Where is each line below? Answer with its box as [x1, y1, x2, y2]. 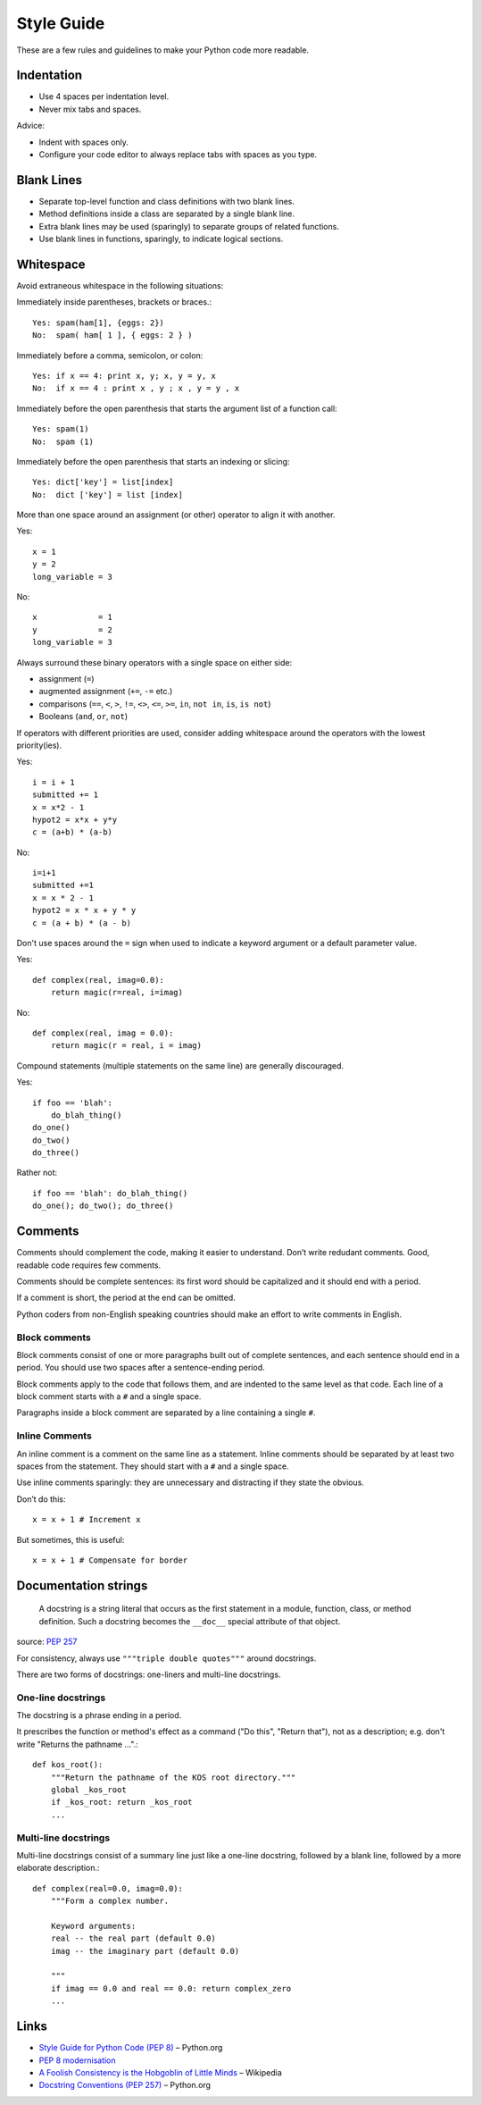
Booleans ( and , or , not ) [38, 711, 129, 722]
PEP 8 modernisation [38, 2055, 116, 2066]
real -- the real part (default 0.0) [50, 1933, 216, 1943]
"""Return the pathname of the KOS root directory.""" [50, 1772, 296, 1782]
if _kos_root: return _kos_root [50, 1797, 193, 1807]
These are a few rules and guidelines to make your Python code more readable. [16, 45, 310, 55]
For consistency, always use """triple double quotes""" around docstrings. [16, 1653, 317, 1664]
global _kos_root [50, 1784, 127, 1795]
